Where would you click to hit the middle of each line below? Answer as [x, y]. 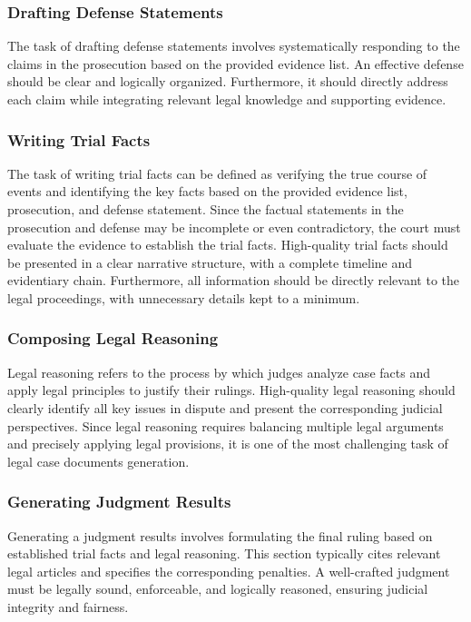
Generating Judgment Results [119, 502]
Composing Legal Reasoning [113, 338]
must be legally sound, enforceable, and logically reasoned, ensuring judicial [218, 589]
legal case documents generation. [98, 461]
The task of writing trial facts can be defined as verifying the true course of [217, 173]
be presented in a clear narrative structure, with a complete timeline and [210, 262]
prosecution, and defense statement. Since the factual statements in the [206, 209]
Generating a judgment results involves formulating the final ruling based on [220, 535]
